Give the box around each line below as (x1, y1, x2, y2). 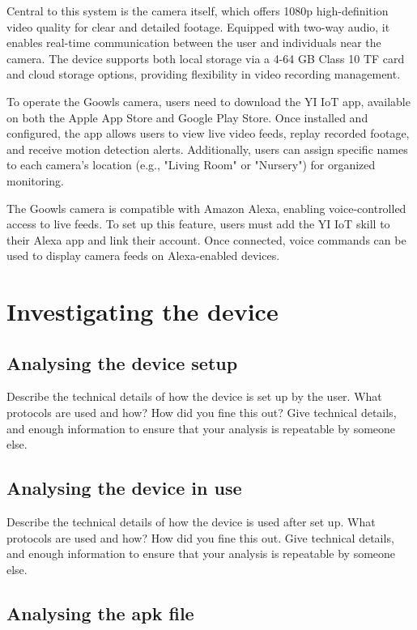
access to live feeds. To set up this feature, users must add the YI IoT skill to (6, 215, 390, 232)
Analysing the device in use (6, 475, 242, 500)
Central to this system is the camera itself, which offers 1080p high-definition (6, 2, 389, 19)
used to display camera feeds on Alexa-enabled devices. (6, 247, 280, 264)
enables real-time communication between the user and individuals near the (6, 34, 381, 51)
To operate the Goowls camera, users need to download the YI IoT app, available (6, 92, 411, 109)
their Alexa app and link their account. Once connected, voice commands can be (6, 231, 406, 248)
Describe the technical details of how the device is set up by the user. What (6, 388, 382, 405)
